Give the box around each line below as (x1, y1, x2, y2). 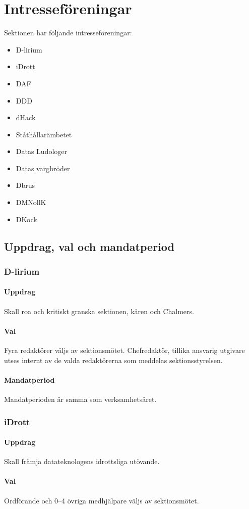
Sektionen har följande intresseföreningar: (4, 27, 132, 38)
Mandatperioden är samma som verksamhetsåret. (4, 394, 157, 404)
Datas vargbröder (16, 163, 70, 173)
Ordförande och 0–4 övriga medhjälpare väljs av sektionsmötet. (4, 495, 199, 505)
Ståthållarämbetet (16, 129, 72, 139)
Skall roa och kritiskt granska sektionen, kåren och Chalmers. (4, 306, 194, 316)
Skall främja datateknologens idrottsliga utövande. (4, 456, 160, 467)
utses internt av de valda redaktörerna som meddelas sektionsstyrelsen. (4, 354, 223, 365)
